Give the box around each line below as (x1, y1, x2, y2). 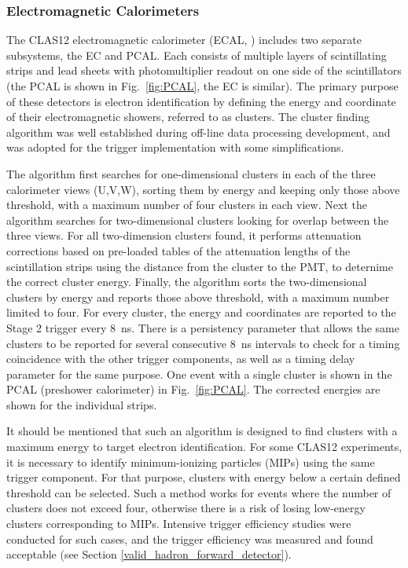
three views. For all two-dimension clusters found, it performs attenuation (6, 227, 362, 244)
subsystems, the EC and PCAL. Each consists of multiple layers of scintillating (6, 46, 387, 63)
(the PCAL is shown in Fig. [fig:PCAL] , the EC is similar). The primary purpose (6, 78, 399, 93)
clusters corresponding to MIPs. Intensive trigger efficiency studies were (6, 515, 351, 532)
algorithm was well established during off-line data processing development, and (6, 123, 391, 140)
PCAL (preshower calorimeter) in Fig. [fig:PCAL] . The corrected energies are (6, 381, 380, 398)
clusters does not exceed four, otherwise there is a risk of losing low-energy (6, 500, 366, 516)
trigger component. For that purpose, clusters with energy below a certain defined (6, 469, 401, 486)
